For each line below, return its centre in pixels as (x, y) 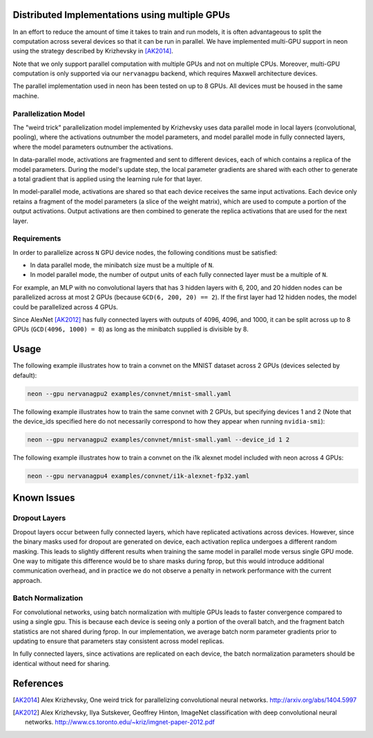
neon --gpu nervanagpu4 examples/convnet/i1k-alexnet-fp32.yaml (138, 476)
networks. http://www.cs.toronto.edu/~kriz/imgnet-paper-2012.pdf (120, 722)
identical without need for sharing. (61, 663)
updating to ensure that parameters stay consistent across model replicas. (118, 641)
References (38, 683)
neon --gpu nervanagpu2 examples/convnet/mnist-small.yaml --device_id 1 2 (159, 440)
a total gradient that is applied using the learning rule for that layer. (107, 179)
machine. (26, 96)
